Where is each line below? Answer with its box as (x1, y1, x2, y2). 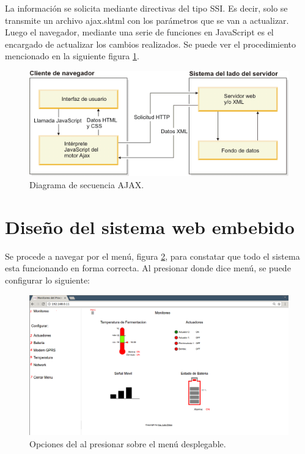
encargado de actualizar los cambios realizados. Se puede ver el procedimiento (5, 37, 296, 50)
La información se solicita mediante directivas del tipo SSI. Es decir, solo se (5, 2, 288, 14)
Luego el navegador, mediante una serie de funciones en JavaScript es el (5, 26, 274, 38)
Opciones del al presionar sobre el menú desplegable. (29, 437, 226, 450)
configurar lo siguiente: (5, 273, 90, 286)
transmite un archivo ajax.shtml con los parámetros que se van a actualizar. (5, 13, 289, 26)
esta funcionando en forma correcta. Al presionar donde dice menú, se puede (5, 262, 291, 274)
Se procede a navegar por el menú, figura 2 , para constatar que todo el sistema (5, 249, 300, 262)
